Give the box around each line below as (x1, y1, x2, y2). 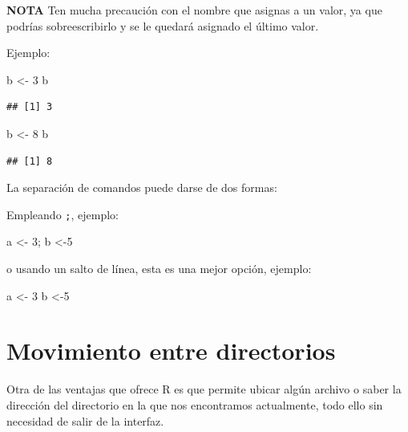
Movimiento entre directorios (6, 334, 336, 367)
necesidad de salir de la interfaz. (6, 412, 164, 429)
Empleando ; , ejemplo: (6, 206, 119, 222)
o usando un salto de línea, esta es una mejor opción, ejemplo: (6, 260, 312, 276)
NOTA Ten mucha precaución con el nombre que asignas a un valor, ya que (6, 2, 382, 18)
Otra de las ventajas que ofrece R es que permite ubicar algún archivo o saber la (6, 381, 402, 397)
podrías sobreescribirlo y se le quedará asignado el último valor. (6, 17, 319, 34)
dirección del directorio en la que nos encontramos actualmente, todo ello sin (6, 396, 383, 413)
